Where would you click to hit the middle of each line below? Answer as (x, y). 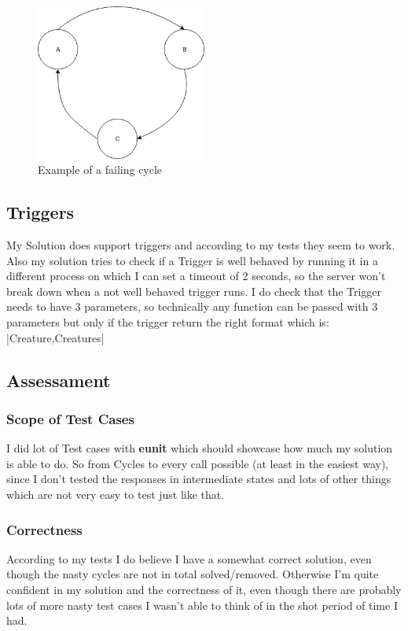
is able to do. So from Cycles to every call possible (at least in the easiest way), (198, 463)
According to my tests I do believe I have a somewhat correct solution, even (189, 558)
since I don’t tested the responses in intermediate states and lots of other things (199, 479)
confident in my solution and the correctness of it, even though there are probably (204, 590)
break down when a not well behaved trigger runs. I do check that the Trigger (194, 291)
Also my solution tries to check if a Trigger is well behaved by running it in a (192, 260)
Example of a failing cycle (100, 170)
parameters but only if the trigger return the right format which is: (168, 322)
